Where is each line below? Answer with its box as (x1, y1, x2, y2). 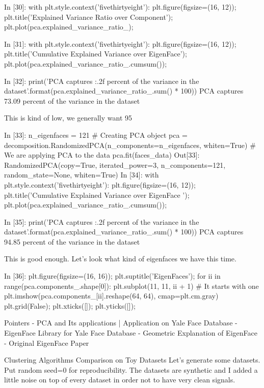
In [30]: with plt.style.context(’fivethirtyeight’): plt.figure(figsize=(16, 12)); (4, 2, 236, 12)
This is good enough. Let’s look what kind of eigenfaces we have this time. (4, 253, 236, 264)
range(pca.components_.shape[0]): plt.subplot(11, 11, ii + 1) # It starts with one (4, 280, 259, 291)
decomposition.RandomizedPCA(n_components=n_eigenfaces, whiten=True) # (4, 139, 256, 150)
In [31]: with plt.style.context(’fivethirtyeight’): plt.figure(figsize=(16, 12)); (4, 38, 236, 49)
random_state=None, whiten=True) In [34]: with (4, 169, 159, 180)
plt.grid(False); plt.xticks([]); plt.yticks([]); (4, 300, 136, 311)
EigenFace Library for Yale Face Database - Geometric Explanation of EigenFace (4, 327, 257, 338)
